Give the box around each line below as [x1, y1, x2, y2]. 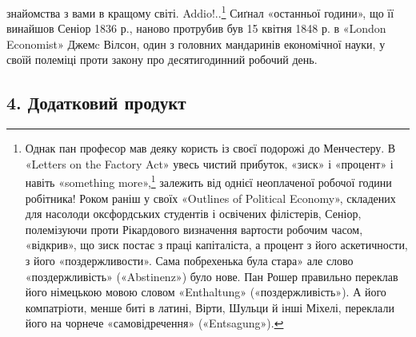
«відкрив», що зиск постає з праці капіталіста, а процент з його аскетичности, [25, 236, 408, 253]
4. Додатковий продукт [6, 90, 186, 115]
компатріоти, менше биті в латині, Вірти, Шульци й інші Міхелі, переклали [25, 299, 394, 315]
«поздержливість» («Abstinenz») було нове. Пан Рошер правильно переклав [25, 268, 398, 284]
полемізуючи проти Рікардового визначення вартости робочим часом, [25, 220, 363, 237]
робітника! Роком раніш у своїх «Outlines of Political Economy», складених [25, 189, 396, 206]
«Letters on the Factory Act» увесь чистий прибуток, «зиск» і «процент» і [25, 155, 394, 172]
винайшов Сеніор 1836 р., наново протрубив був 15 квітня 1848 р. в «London [6, 20, 386, 37]
